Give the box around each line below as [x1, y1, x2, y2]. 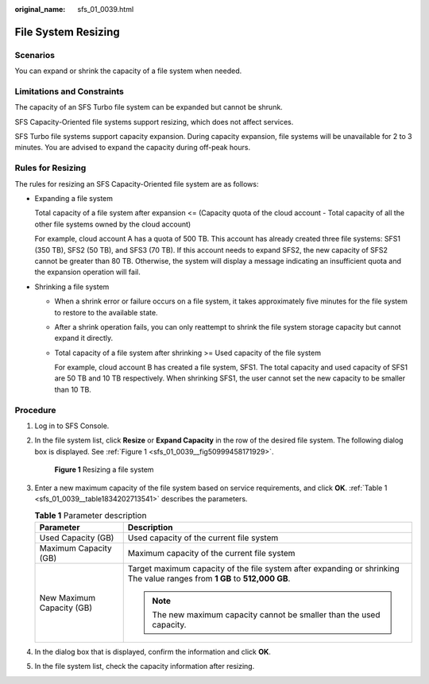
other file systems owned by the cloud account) [34, 219, 191, 229]
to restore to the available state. [54, 307, 158, 317]
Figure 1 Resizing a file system [54, 465, 154, 474]
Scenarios [14, 49, 56, 60]
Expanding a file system [34, 194, 114, 203]
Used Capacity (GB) [39, 532, 114, 543]
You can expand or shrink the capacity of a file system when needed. [14, 66, 242, 75]
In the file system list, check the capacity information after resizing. [34, 662, 255, 671]
